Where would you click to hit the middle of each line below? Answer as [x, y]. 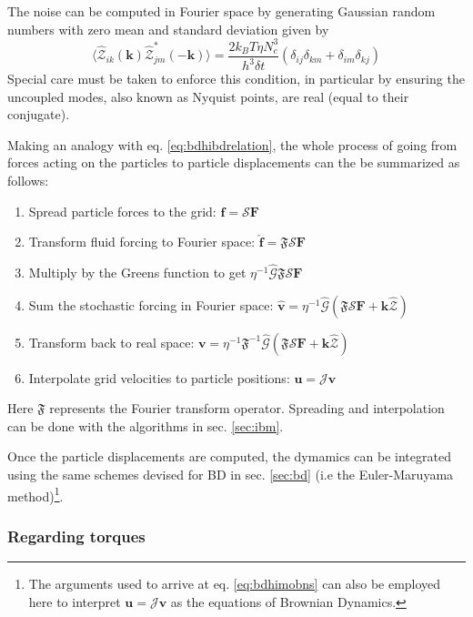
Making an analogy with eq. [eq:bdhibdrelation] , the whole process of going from [232, 144]
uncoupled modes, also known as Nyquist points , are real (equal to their [208, 96]
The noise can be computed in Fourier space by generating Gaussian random [221, 11]
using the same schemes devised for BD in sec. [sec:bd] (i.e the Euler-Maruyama [231, 475]
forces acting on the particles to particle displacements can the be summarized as [234, 162]
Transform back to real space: [111, 342]
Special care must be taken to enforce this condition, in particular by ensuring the [236, 79]
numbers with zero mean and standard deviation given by [168, 29]
